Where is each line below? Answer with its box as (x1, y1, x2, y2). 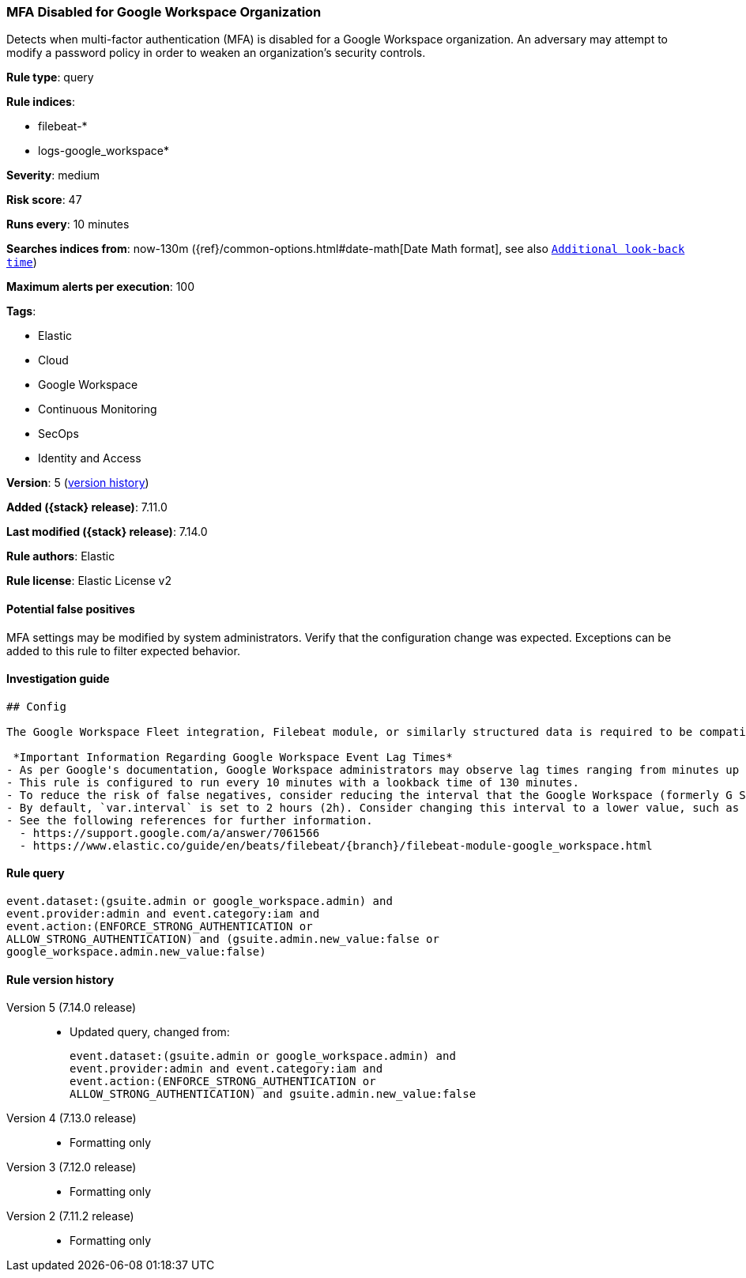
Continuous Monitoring (38, 402, 157, 417)
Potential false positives (6, 601, 135, 616)
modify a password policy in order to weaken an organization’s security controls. (6, 46, 426, 60)
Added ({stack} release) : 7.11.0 (6, 500, 168, 515)
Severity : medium (6, 168, 100, 183)
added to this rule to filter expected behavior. (6, 643, 240, 658)
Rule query (6, 866, 65, 880)
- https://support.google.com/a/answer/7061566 (19, 826, 320, 839)
